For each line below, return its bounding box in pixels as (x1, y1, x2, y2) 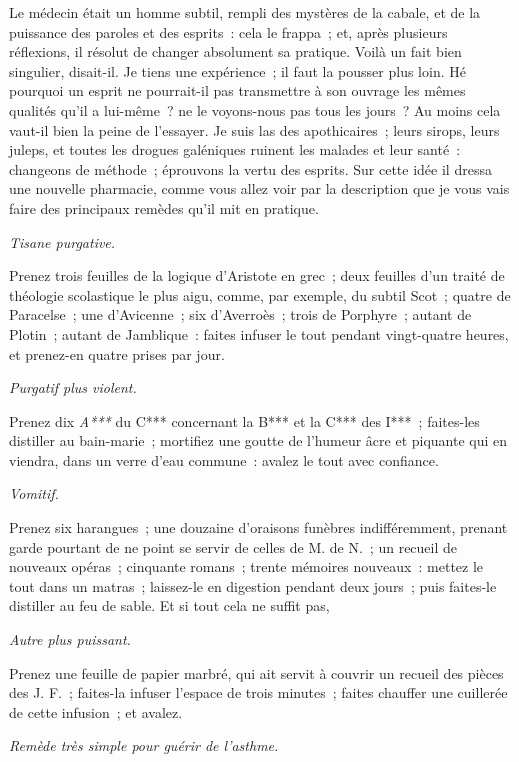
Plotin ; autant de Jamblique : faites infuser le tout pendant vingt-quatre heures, (9, 323, 509, 344)
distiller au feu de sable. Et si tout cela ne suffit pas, (9, 595, 330, 616)
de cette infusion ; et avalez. (9, 701, 183, 722)
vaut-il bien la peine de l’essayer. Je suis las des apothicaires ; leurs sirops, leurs (9, 119, 500, 140)
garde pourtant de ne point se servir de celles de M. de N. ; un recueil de (9, 536, 458, 557)
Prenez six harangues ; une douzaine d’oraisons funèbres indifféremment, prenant (9, 517, 508, 538)
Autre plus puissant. (9, 629, 131, 650)
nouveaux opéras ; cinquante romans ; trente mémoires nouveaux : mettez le (9, 556, 484, 577)
